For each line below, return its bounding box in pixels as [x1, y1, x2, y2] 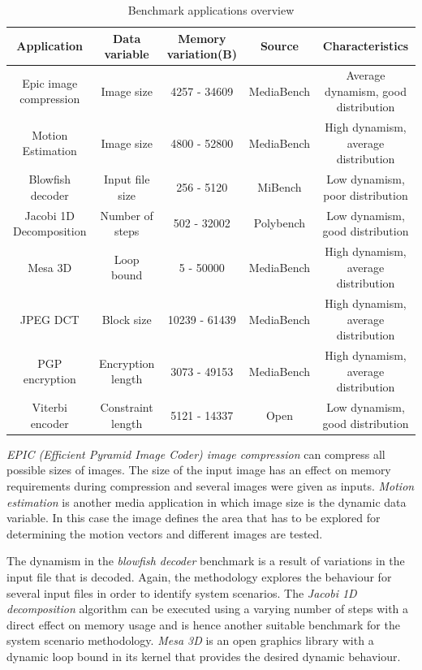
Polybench [253, 214, 306, 231]
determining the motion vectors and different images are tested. [6, 525, 323, 542]
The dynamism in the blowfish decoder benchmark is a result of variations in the [6, 552, 405, 569]
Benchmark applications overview [127, 2, 295, 18]
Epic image [22, 74, 78, 91]
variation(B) [166, 45, 237, 63]
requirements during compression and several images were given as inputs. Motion [6, 477, 415, 494]
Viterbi [32, 399, 67, 416]
